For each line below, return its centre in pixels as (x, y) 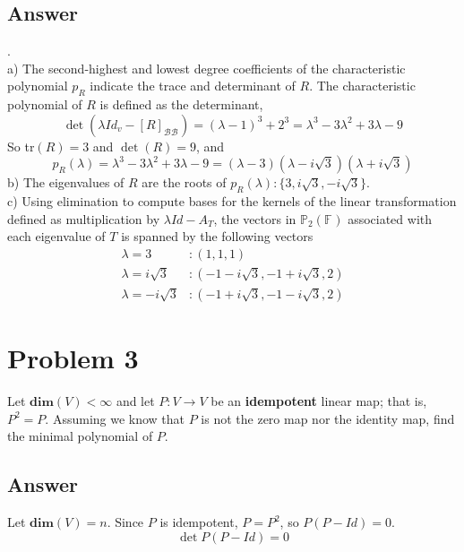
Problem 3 (73, 358)
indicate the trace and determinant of (193, 86)
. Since (125, 522)
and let (135, 401)
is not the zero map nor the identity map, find (328, 418)
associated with (390, 218)
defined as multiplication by (84, 218)
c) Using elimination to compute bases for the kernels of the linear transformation (232, 201)
